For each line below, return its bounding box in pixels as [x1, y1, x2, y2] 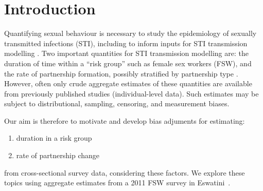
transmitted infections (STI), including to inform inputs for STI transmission [4, 37, 248, 48]
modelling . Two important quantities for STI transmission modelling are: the [4, 48, 249, 59]
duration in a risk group [16, 132, 92, 143]
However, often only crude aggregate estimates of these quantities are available [4, 78, 252, 89]
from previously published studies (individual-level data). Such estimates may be [4, 88, 259, 99]
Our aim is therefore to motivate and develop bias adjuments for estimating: [4, 115, 245, 126]
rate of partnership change [16, 150, 100, 161]
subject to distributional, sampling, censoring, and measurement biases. [4, 98, 230, 109]
